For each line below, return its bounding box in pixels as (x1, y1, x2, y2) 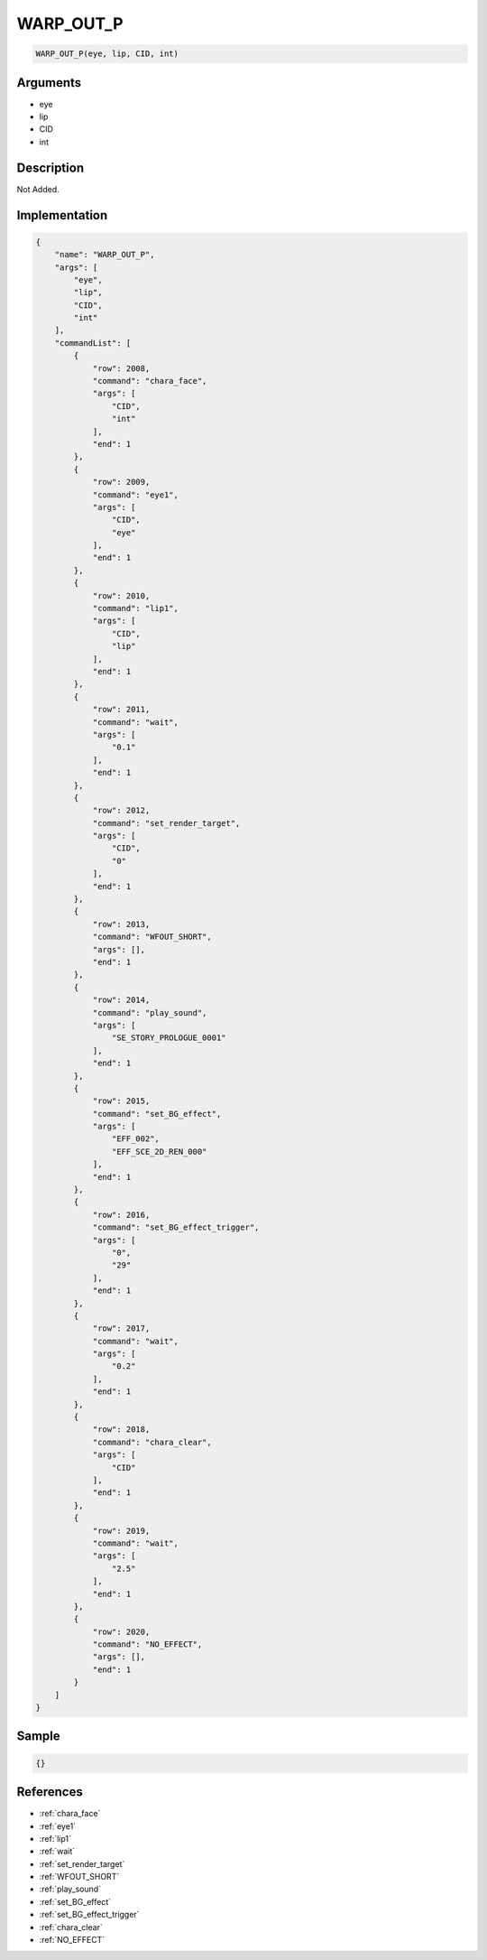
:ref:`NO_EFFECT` (39, 1935, 106, 1946)
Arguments (16, 75, 82, 90)
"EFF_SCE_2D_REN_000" (111, 1147, 207, 1156)
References (16, 1784, 83, 1800)
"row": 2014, (92, 995, 151, 1006)
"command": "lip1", (92, 603, 179, 614)
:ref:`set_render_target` (39, 1858, 125, 1869)
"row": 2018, (92, 1425, 151, 1435)
